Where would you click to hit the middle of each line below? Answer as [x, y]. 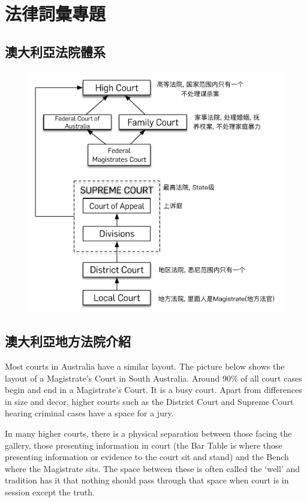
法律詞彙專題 [55, 13]
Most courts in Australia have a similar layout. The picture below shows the [145, 366]
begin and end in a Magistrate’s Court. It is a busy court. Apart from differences [153, 390]
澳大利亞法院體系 [55, 51]
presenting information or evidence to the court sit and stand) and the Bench [147, 457]
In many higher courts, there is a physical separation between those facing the [148, 433]
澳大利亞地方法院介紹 [68, 341]
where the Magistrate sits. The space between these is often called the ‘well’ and [153, 468]
